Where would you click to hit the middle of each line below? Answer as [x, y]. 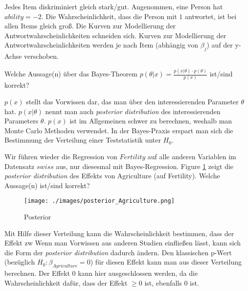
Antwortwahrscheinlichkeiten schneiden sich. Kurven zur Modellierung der [115, 35]
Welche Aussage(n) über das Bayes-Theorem [71, 74]
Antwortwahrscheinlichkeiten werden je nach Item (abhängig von [101, 45]
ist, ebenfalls [163, 282]
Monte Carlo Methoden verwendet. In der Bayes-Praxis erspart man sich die [119, 130]
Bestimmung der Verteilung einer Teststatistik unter [83, 140]
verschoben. [42, 56]
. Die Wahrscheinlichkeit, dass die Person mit [109, 16]
